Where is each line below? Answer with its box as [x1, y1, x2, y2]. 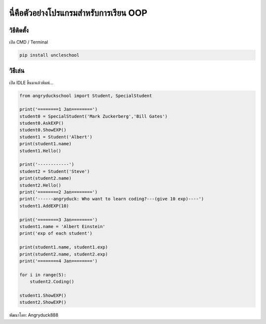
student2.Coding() [30, 279, 74, 285]
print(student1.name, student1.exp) [19, 244, 108, 250]
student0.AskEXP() [19, 121, 64, 126]
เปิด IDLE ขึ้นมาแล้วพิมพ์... [9, 79, 54, 86]
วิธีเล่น [9, 66, 25, 75]
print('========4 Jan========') [19, 258, 98, 263]
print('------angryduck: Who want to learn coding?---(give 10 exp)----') [19, 196, 204, 202]
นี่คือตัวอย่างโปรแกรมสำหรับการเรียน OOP [9, 7, 148, 18]
